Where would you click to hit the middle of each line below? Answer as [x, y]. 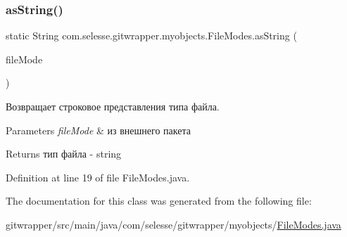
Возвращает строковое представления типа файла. [113, 106]
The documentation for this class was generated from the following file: [159, 201]
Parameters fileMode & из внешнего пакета [98, 130]
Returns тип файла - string [64, 154]
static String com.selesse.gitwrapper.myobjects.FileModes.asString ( [151, 36]
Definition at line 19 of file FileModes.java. [98, 177]
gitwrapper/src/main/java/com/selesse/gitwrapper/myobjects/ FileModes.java [173, 224]
